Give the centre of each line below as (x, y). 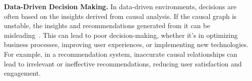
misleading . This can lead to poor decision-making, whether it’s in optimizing (121, 35)
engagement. (22, 73)
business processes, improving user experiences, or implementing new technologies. (126, 44)
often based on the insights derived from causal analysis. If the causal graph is (120, 16)
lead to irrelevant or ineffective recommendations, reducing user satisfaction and (123, 63)
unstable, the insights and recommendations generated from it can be (107, 25)
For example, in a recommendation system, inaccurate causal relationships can (121, 54)
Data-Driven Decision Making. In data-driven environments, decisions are (120, 6)
